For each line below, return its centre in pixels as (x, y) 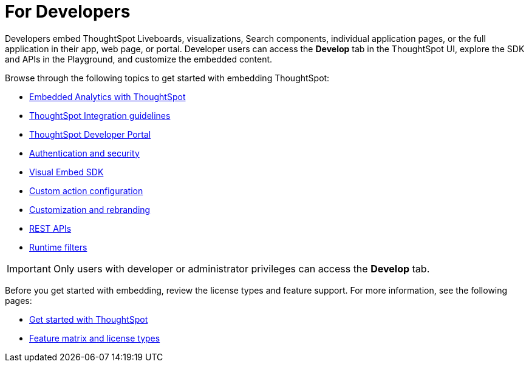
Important (29, 268)
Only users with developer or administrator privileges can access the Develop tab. (241, 268)
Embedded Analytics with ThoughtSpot (108, 96)
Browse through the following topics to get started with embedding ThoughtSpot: (167, 78)
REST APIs (50, 228)
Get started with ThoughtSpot (89, 319)
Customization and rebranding (90, 209)
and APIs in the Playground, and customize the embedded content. (139, 59)
